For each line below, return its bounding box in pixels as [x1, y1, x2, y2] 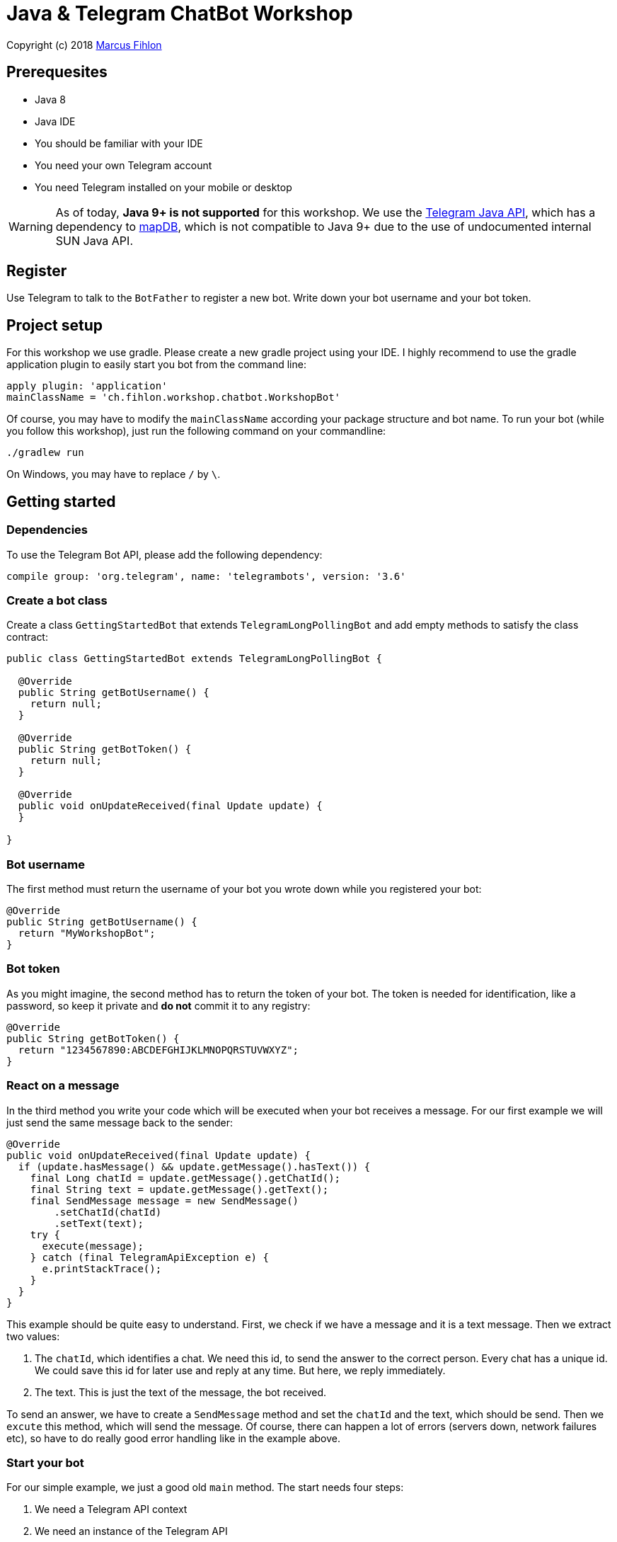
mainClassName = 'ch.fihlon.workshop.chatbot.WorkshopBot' [6, 392, 341, 404]
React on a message [6, 1078, 120, 1093]
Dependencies [6, 522, 88, 537]
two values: [6, 1330, 60, 1342]
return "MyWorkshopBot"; [18, 927, 156, 939]
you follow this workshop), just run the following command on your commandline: [6, 425, 386, 438]
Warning [8, 219, 53, 234]
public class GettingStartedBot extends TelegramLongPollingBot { [6, 653, 383, 665]
